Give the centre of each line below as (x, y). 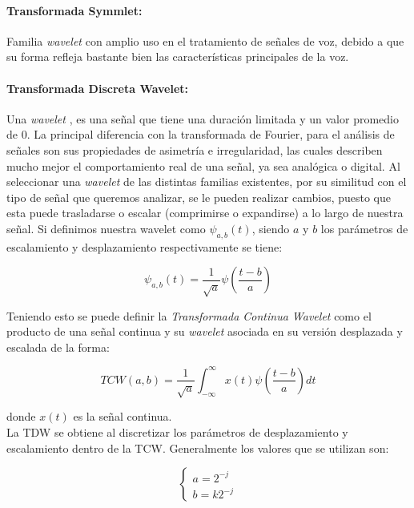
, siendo (271, 228)
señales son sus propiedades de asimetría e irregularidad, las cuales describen (195, 149)
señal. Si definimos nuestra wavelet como (106, 228)
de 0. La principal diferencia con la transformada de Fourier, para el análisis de (201, 134)
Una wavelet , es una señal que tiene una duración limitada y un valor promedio (203, 118)
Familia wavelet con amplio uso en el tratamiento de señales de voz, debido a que (205, 40)
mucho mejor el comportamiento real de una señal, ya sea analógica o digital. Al (203, 165)
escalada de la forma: (58, 347)
